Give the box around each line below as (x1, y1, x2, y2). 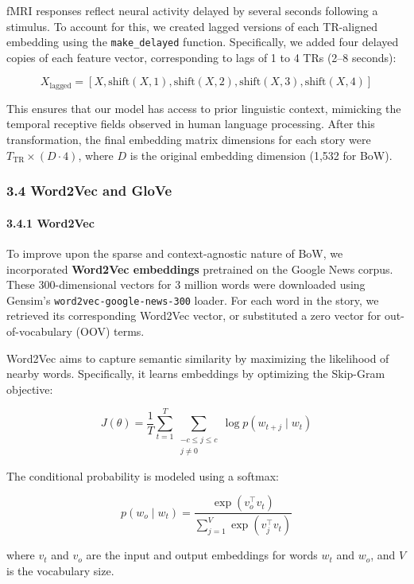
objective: (6, 380, 53, 397)
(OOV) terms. (75, 322, 145, 339)
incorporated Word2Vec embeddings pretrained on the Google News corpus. (6, 260, 393, 277)
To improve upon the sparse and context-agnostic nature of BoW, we (6, 244, 343, 261)
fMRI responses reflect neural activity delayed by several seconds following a (6, 2, 378, 18)
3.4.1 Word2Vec (6, 214, 95, 231)
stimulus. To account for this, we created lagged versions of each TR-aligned (6, 18, 377, 34)
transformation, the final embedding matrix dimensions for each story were (6, 131, 371, 148)
